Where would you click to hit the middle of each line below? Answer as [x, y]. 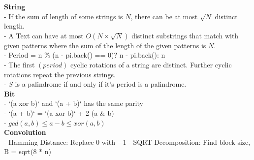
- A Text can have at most [44, 35]
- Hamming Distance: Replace [49, 142]
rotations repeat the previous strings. [60, 74]
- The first [19, 64]
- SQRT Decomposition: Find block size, [190, 142]
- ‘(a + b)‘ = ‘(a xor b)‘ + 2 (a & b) [59, 112]
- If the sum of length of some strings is [63, 16]
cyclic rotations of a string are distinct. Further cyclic [151, 64]
